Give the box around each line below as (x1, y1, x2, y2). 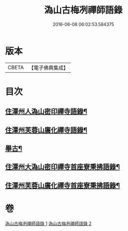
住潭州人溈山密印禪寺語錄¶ (5, 108, 88, 116)
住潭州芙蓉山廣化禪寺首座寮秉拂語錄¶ (5, 181, 120, 190)
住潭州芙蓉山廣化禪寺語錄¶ (5, 125, 88, 134)
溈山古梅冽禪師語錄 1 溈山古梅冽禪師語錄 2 (5, 220, 92, 227)
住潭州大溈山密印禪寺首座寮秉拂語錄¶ (5, 163, 120, 171)
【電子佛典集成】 (28, 64, 68, 71)
